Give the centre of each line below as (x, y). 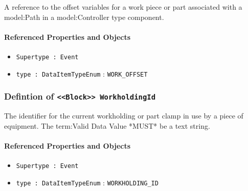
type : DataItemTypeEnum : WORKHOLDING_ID (87, 182)
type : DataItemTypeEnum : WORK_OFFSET (82, 73)
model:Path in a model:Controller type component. (84, 17)
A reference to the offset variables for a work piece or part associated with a (123, 7)
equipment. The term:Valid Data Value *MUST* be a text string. (107, 125)
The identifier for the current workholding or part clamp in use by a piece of (124, 116)
